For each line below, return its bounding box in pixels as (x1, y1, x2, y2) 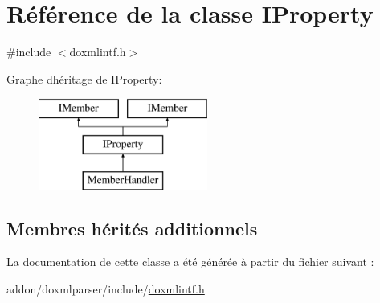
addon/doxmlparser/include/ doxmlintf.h (6, 280, 205, 297)
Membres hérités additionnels (6, 215, 258, 240)
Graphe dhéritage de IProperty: (6, 70, 162, 87)
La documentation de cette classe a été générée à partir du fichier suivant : (6, 253, 374, 270)
